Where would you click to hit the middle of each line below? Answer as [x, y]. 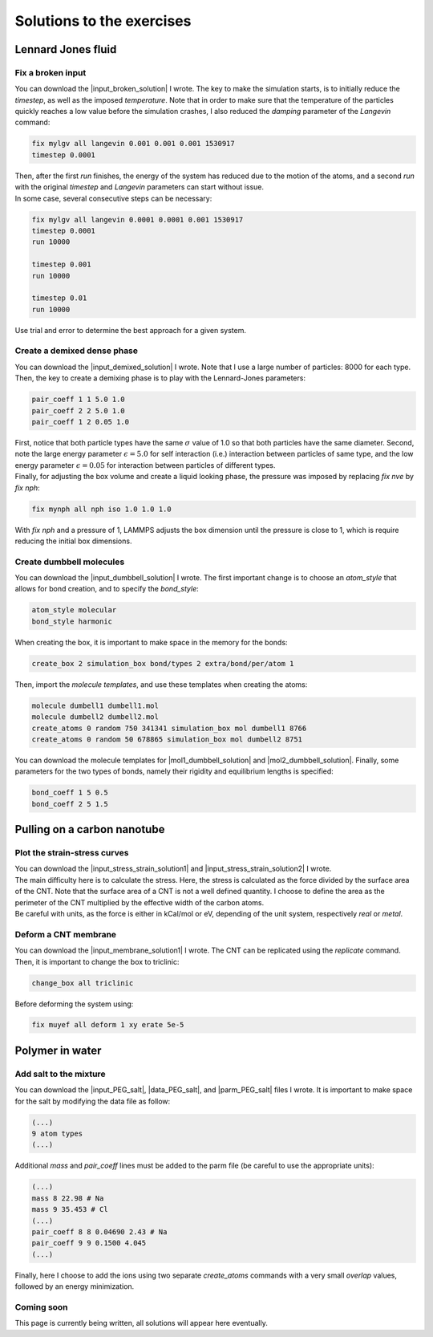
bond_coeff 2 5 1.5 [70, 804]
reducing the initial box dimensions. [73, 541]
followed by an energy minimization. [75, 1286]
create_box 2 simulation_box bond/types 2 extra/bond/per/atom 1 [163, 663]
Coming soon [41, 1307]
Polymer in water [58, 1050]
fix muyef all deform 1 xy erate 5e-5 [108, 1025]
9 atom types [57, 1134]
